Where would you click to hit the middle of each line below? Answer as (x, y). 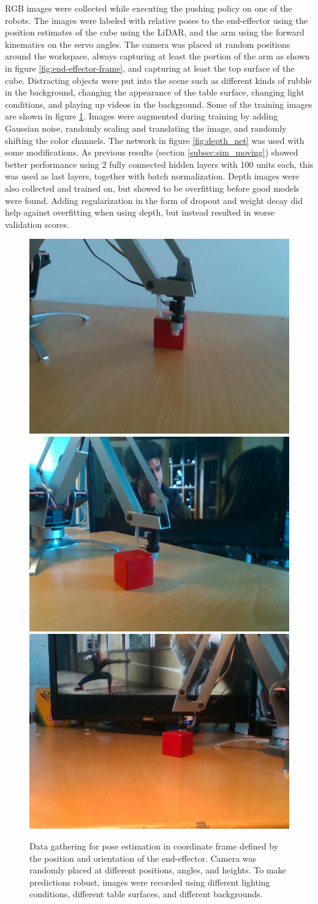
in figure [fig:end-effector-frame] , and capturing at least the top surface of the (150, 68)
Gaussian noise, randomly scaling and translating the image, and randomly (146, 128)
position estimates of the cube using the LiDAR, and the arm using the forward (155, 32)
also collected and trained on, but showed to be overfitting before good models (152, 188)
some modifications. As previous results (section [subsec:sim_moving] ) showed (152, 152)
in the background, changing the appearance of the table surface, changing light (155, 92)
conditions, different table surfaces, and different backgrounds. (146, 894)
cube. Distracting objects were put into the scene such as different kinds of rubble (158, 80)
